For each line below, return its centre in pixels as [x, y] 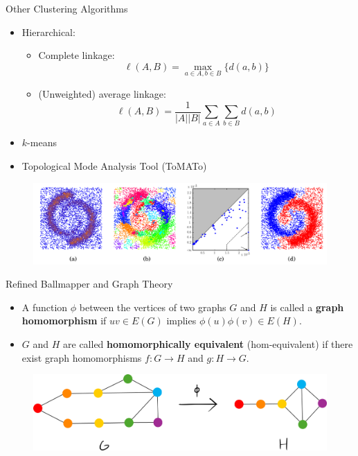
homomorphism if [64, 321]
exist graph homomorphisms [82, 357]
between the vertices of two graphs [153, 307]
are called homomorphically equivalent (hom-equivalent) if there [208, 343]
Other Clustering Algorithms [67, 8]
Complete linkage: [77, 55]
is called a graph [307, 307]
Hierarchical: [48, 32]
